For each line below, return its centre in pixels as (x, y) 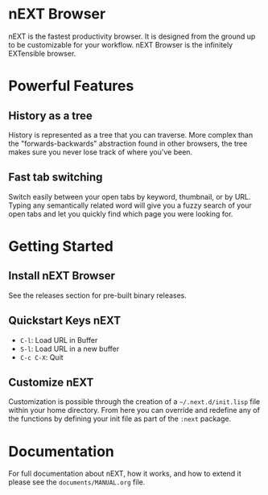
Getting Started (61, 246)
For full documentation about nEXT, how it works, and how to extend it (125, 474)
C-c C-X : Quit (41, 357)
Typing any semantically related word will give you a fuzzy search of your (130, 205)
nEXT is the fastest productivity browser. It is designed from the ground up (132, 36)
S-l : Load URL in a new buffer (70, 349)
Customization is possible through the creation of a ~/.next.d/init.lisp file (134, 402)
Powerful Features (71, 86)
